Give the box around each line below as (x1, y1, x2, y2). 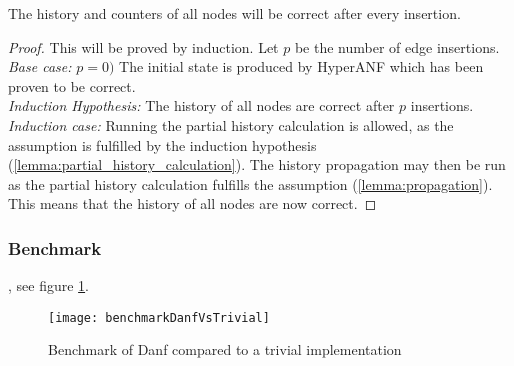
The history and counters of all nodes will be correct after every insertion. (8, 3, 461, 23)
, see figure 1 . (8, 275, 90, 296)
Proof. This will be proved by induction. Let (8, 36, 279, 57)
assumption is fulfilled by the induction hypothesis (8, 134, 317, 155)
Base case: (8, 56, 72, 77)
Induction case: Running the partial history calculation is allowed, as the (8, 114, 454, 135)
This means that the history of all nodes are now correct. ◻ (8, 193, 377, 214)
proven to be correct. (8, 75, 136, 96)
